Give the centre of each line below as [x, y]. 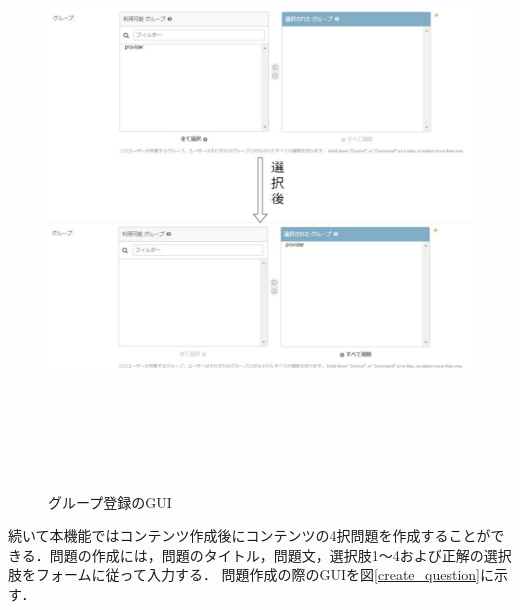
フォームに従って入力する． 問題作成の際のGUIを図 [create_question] [257, 574]
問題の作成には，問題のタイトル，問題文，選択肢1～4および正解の [266, 554]
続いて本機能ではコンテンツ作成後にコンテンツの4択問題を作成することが [249, 535]
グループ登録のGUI [110, 501]
